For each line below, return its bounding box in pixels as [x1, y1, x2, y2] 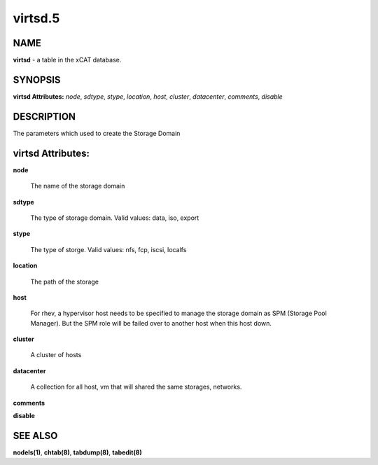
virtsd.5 [13, 11, 60, 26]
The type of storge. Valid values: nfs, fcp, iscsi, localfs [30, 245, 187, 254]
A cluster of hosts [30, 351, 82, 359]
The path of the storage [30, 277, 99, 286]
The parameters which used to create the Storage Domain [13, 129, 181, 137]
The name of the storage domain [30, 182, 125, 190]
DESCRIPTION [13, 111, 76, 123]
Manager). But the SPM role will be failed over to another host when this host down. [30, 319, 272, 327]
